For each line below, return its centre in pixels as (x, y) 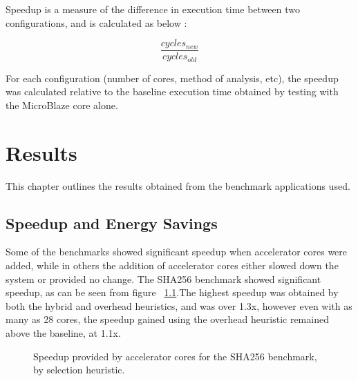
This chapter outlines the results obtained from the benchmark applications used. (178, 185)
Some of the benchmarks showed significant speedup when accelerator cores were (177, 252)
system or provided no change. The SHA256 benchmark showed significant (163, 279)
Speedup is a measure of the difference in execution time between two (153, 9)
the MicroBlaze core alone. (62, 105)
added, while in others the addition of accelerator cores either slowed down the (172, 265)
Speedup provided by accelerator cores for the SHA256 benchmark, (175, 356)
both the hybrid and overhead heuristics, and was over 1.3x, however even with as (179, 305)
